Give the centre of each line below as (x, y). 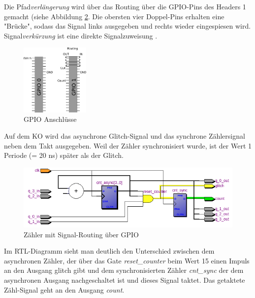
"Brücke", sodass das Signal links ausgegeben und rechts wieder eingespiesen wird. (127, 26)
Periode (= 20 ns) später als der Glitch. (64, 155)
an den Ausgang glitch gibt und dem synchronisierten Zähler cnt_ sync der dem (124, 270)
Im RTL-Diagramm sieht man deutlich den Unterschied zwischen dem (109, 251)
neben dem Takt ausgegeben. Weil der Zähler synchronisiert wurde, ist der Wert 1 (128, 145)
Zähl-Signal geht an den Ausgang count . (64, 289)
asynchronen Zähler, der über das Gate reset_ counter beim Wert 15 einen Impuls (127, 260)
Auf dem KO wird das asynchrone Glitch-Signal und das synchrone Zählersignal (125, 135)
